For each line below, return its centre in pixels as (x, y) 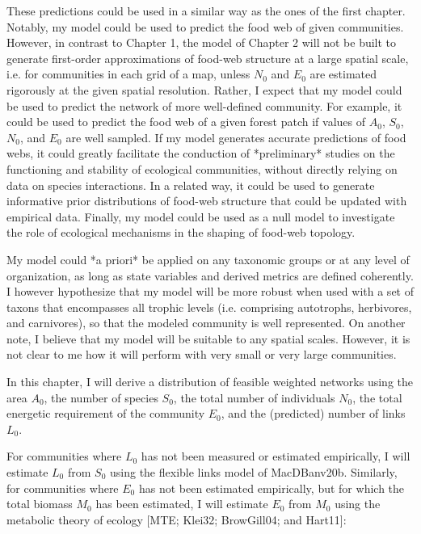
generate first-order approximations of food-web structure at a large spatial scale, (208, 58)
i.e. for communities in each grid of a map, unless (128, 74)
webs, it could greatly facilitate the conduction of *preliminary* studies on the (201, 153)
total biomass (40, 504)
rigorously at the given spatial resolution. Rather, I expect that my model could (204, 89)
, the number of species (101, 397)
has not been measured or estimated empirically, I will (276, 456)
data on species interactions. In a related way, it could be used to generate (191, 185)
